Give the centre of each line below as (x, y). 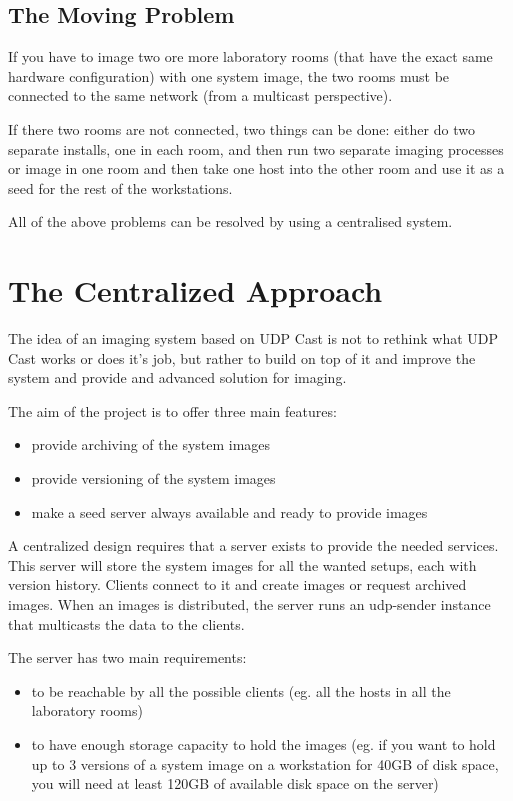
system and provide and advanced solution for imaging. (177, 377)
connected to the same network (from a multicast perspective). (200, 95)
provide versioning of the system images (153, 478)
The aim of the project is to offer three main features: (172, 410)
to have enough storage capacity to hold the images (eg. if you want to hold (263, 743)
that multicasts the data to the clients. (126, 623)
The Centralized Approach (195, 290)
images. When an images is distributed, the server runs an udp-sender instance (249, 604)
